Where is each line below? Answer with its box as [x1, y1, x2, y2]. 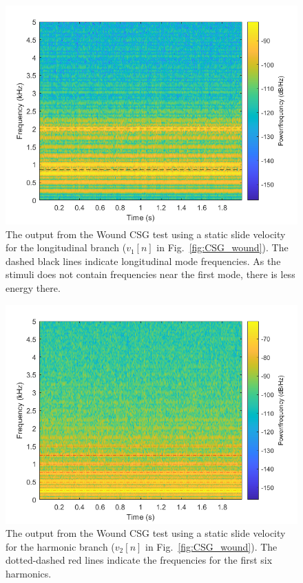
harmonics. [6, 566, 52, 580]
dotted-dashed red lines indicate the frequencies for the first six [6, 553, 273, 567]
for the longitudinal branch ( [6, 240, 127, 255]
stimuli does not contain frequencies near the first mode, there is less [6, 267, 295, 282]
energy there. [6, 280, 61, 295]
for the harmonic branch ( [6, 539, 115, 553]
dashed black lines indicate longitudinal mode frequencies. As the [6, 253, 281, 268]
